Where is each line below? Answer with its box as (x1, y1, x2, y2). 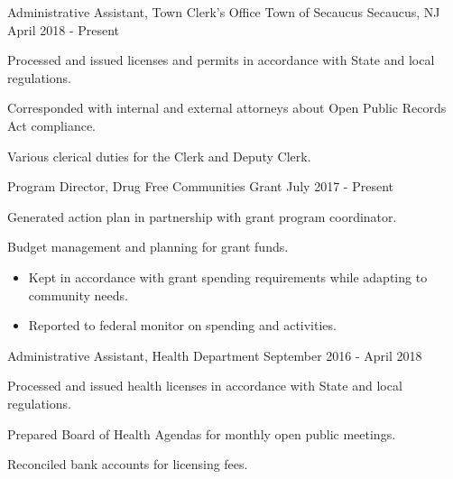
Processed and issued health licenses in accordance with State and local (7, 376, 402, 395)
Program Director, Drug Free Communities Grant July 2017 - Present (7, 177, 393, 196)
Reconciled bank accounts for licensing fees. (7, 455, 248, 474)
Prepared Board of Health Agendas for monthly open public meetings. (7, 424, 396, 443)
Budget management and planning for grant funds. (7, 237, 289, 256)
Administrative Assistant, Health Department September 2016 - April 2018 (7, 345, 422, 364)
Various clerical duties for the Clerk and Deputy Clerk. (7, 146, 311, 165)
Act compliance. (7, 115, 96, 134)
